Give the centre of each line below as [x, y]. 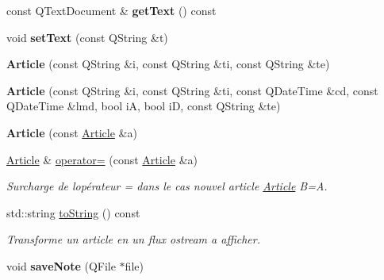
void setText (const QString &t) [87, 37]
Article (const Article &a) [72, 132]
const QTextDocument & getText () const [111, 10]
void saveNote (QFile [61, 265]
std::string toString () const [73, 212]
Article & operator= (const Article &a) [102, 159]
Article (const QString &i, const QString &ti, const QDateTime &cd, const [192, 90]
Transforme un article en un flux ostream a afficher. [133, 239]
